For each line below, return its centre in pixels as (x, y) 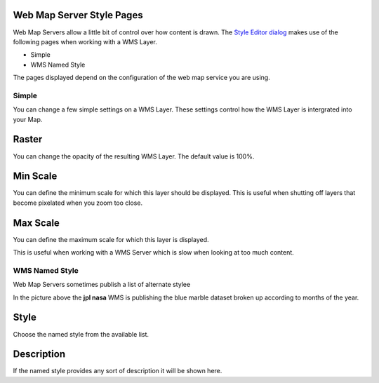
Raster (28, 139)
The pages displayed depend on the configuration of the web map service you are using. (141, 78)
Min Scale (35, 176)
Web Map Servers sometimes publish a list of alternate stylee (102, 285)
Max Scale (36, 223)
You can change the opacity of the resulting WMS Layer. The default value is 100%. (134, 156)
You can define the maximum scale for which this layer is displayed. (111, 239)
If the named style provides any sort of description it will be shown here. (118, 371)
